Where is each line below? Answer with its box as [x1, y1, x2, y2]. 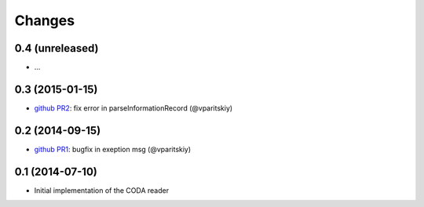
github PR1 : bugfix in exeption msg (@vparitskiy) [34, 144, 192, 154]
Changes [14, 12, 75, 29]
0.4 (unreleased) [14, 42, 99, 55]
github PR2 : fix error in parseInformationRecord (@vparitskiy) [34, 103, 233, 113]
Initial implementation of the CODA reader [34, 185, 169, 195]
